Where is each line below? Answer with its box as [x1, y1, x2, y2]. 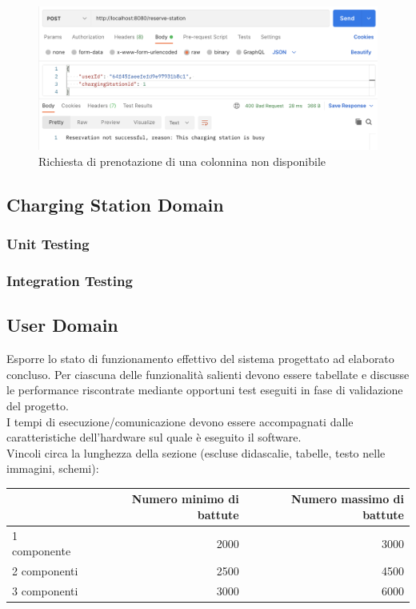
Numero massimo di [290, 490, 404, 507]
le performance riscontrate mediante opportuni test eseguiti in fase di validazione [6, 381, 403, 398]
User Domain [6, 313, 118, 337]
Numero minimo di [131, 490, 239, 507]
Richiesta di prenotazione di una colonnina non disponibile [38, 152, 326, 169]
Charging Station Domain [6, 192, 224, 216]
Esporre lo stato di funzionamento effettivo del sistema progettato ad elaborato [6, 350, 394, 367]
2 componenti [12, 563, 78, 579]
